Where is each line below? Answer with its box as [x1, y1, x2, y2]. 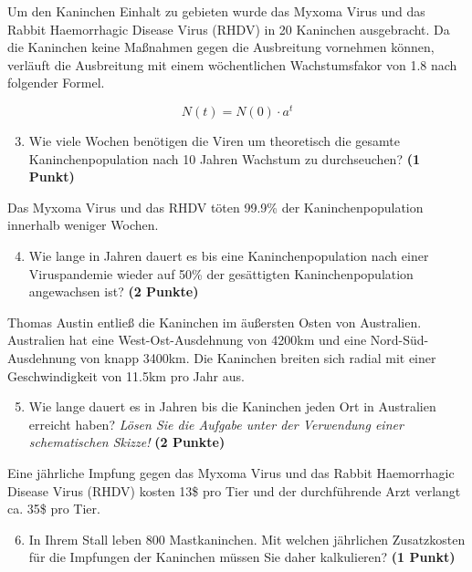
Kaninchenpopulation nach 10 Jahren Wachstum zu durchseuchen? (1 [28, 149, 420, 168]
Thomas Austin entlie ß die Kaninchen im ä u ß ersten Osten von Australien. [7, 312, 422, 331]
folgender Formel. [7, 73, 105, 92]
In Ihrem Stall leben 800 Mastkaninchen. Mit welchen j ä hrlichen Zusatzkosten [28, 529, 466, 548]
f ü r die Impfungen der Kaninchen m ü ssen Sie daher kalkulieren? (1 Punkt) [28, 547, 456, 567]
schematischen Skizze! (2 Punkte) [28, 432, 226, 452]
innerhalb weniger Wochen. [7, 215, 159, 234]
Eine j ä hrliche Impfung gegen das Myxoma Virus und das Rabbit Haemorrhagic [7, 463, 455, 482]
